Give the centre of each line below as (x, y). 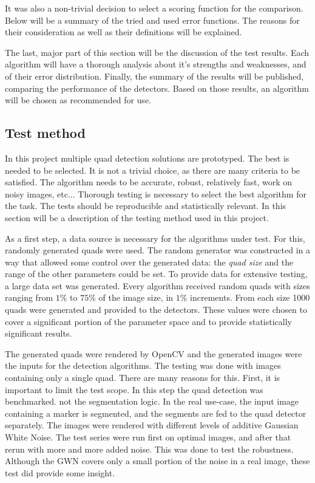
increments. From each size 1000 (250, 297)
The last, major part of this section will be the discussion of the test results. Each (157, 52)
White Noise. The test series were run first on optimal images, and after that (148, 437)
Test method (45, 133)
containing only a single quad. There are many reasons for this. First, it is (143, 378)
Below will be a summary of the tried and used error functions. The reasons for (152, 20)
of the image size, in (136, 297)
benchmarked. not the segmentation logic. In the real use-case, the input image (152, 401)
